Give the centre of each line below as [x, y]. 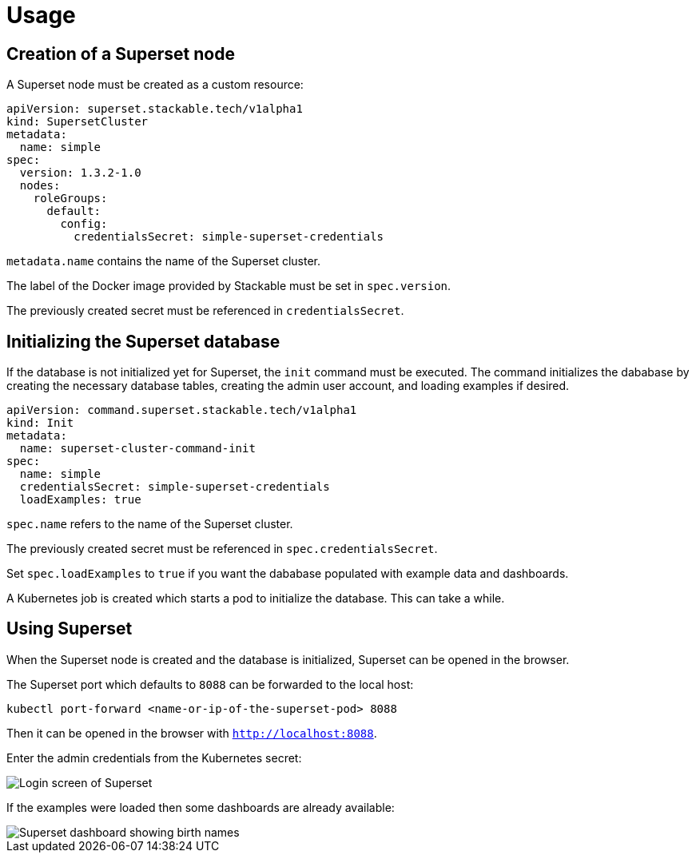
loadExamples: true [80, 500]
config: [84, 224]
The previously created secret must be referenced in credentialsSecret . [205, 311]
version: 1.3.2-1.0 [80, 173]
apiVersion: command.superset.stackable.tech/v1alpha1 [182, 410]
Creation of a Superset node [121, 54]
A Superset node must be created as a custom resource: [155, 85]
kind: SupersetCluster [78, 122]
